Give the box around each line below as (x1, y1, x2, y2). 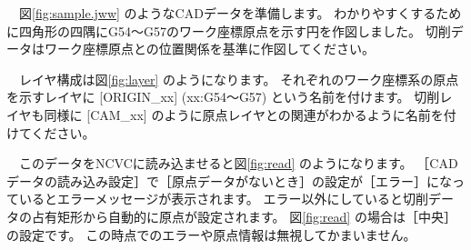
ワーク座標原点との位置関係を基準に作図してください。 (44, 39, 376, 58)
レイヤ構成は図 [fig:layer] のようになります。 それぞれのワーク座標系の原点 (18, 69, 459, 88)
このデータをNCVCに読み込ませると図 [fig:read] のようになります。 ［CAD (18, 154, 458, 173)
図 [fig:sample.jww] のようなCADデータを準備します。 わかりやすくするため (18, 4, 462, 22)
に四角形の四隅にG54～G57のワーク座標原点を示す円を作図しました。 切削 (6, 21, 451, 40)
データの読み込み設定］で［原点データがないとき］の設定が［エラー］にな (6, 171, 452, 190)
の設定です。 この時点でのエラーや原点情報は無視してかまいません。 (6, 225, 416, 244)
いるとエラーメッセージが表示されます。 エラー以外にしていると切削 (18, 189, 428, 208)
